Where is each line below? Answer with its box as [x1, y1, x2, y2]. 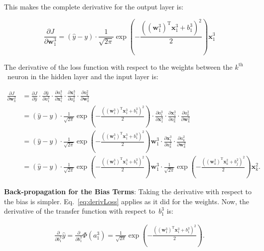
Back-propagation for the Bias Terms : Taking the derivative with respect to [4, 186, 252, 197]
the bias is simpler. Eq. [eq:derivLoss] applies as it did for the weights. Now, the [4, 196, 249, 206]
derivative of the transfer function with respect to [4, 206, 155, 216]
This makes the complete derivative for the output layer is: [4, 1, 184, 11]
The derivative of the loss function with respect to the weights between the [4, 61, 233, 72]
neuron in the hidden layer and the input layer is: [7, 71, 158, 82]
